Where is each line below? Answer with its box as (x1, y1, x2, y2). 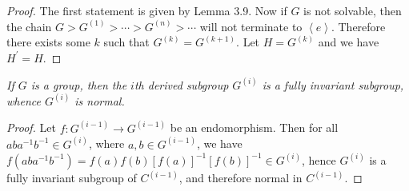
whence (6, 92, 41, 109)
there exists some (6, 34, 90, 50)
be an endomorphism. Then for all (170, 119, 339, 136)
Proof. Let (6, 119, 56, 136)
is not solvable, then (303, 2, 402, 18)
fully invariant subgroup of (6, 169, 137, 186)
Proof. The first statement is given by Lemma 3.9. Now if (6, 2, 287, 18)
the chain (6, 18, 52, 34)
